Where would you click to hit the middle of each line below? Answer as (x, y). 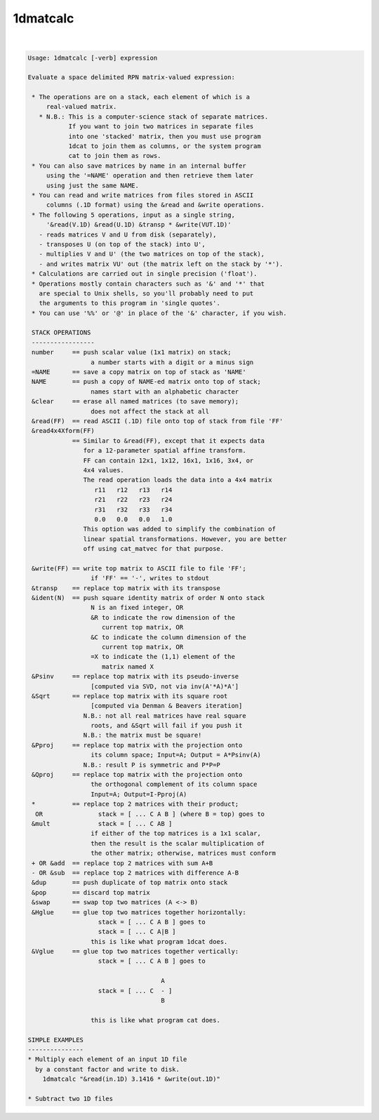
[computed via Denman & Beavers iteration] (166, 706)
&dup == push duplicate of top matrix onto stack (130, 883)
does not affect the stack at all (150, 411)
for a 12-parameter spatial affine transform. (165, 451)
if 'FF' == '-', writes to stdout (150, 578)
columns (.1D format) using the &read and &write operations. (155, 205)
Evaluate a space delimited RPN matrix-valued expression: (131, 78)
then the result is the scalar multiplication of (178, 843)
